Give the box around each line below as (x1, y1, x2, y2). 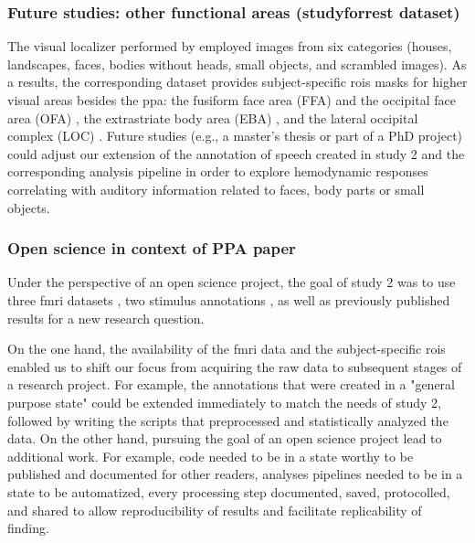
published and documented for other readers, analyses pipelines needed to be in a (7, 464, 463, 484)
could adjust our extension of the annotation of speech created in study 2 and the (7, 144, 465, 163)
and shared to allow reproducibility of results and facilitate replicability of (7, 500, 422, 519)
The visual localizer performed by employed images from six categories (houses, (7, 37, 452, 56)
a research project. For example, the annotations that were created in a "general (7, 375, 455, 394)
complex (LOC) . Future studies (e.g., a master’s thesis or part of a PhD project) (7, 126, 463, 145)
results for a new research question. (7, 308, 205, 327)
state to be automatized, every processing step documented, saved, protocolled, (7, 482, 450, 501)
